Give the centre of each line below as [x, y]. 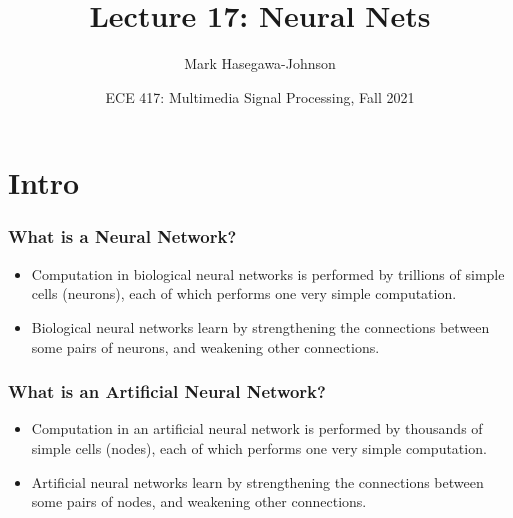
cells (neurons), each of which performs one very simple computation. [244, 293]
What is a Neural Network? [122, 236]
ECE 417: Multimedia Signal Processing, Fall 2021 [260, 96]
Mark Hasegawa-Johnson [260, 63]
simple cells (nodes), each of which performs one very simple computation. [259, 447]
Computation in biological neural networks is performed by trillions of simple [268, 273]
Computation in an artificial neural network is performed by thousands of [257, 428]
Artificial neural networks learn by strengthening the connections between [257, 481]
